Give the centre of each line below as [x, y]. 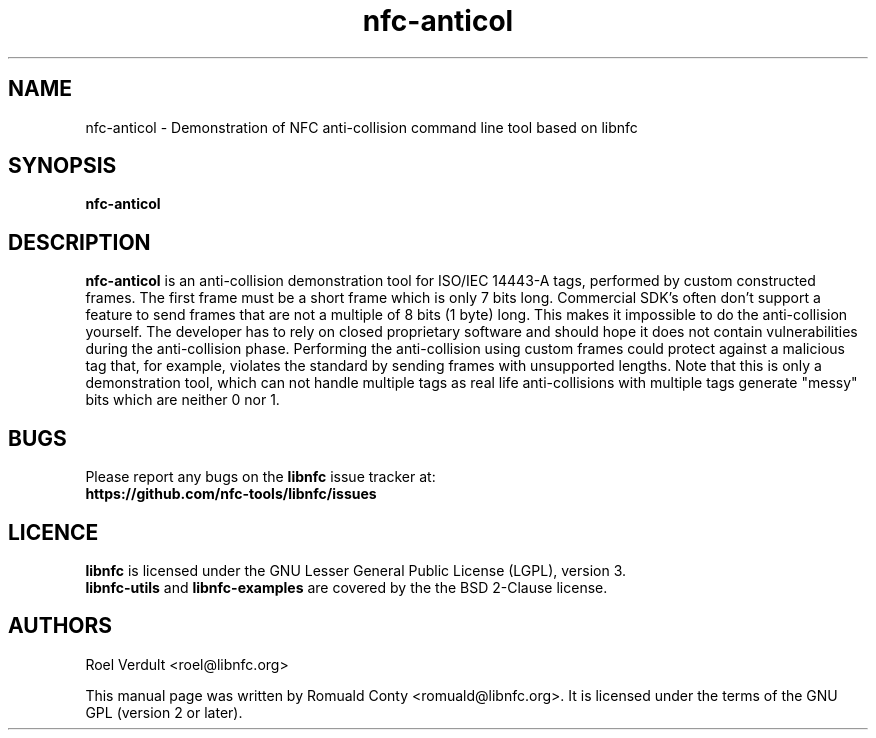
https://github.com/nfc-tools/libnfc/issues [231, 494]
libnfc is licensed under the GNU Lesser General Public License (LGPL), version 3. [356, 570]
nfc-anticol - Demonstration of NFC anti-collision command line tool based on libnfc [361, 127]
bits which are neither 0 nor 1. [182, 400]
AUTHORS [60, 626]
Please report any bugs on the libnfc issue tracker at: [260, 477]
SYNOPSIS [62, 166]
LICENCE [53, 532]
